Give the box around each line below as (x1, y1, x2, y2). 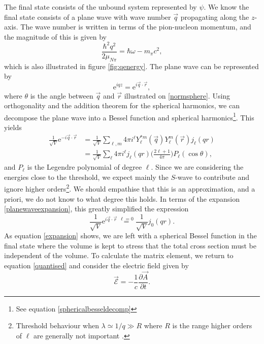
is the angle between (30, 90, 93, 101)
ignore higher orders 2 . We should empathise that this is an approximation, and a (4, 182, 255, 194)
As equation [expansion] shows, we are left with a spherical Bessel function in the (4, 230, 257, 241)
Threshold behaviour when (16, 320, 99, 331)
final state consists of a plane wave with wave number (4, 11, 171, 22)
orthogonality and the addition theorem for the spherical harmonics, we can (4, 100, 240, 111)
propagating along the (180, 11, 249, 22)
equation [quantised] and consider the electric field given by (4, 260, 189, 270)
